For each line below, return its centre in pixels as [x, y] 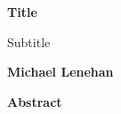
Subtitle [29, 41]
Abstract [35, 101]
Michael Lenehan [60, 72]
